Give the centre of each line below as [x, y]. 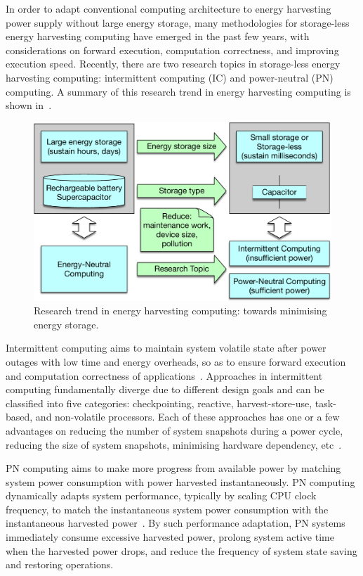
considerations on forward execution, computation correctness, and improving [172, 50]
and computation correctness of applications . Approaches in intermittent [164, 375]
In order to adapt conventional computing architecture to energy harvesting [169, 8]
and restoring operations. [60, 564]
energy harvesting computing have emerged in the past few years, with [158, 36]
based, [19, 417]
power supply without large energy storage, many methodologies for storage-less [178, 22]
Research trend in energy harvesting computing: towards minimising [180, 311]
